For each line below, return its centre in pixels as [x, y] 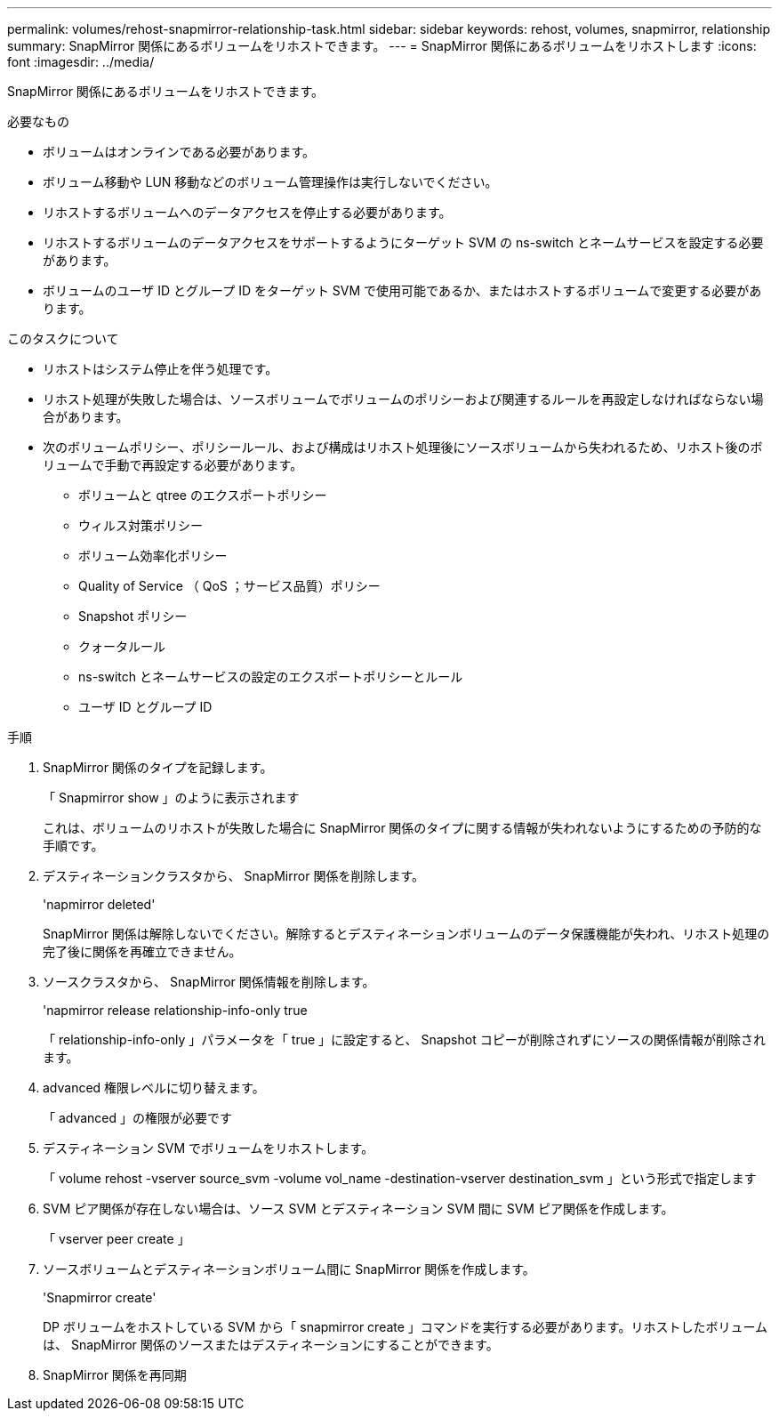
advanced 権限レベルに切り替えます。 [154, 1088]
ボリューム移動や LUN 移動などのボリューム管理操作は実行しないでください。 [270, 182]
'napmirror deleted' [99, 904]
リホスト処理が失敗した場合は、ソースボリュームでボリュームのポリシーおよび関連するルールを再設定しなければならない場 [403, 399]
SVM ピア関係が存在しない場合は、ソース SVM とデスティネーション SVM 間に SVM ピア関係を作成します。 [358, 1209]
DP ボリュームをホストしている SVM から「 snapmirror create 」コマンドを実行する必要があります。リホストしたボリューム [406, 1327]
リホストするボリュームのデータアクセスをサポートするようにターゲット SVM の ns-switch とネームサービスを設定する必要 [403, 242]
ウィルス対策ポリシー [141, 525]
